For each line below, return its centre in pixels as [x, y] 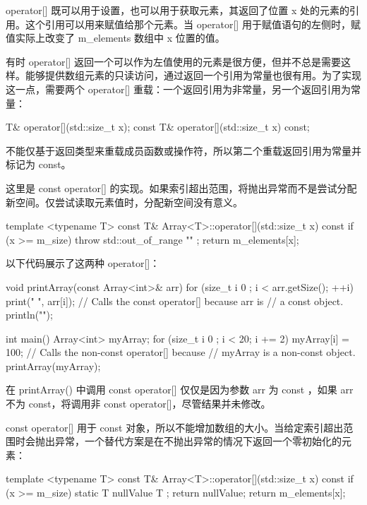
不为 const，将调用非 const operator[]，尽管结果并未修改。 [138, 404]
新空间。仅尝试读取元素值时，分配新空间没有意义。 [124, 202]
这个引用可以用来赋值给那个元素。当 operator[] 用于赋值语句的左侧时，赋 [193, 24]
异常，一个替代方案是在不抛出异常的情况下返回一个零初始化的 [198, 441]
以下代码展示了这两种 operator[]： [83, 263]
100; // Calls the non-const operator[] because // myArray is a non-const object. [181, 352]
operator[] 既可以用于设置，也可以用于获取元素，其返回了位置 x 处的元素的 [178, 10]
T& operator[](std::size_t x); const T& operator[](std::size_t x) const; [158, 127]
